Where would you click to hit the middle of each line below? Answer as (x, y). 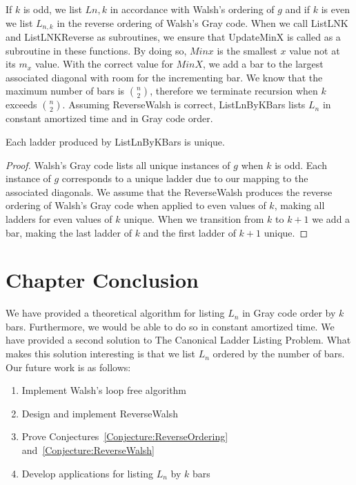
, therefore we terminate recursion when (234, 91)
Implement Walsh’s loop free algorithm (104, 390)
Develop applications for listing (87, 473)
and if (298, 9)
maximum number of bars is (65, 91)
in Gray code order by (289, 313)
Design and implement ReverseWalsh (100, 413)
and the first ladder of (189, 232)
